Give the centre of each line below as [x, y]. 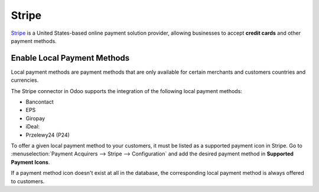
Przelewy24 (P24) [48, 135]
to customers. [28, 181]
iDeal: [33, 127]
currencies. [25, 80]
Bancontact [40, 102]
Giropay [35, 118]
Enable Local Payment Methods [70, 58]
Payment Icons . [30, 162]
